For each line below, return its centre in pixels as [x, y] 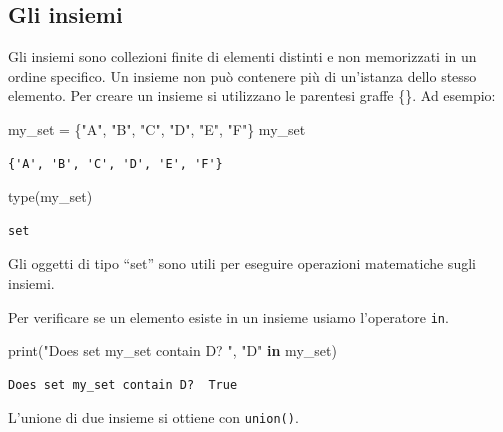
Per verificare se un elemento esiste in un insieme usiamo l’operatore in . [228, 316]
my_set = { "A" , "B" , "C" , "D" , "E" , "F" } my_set [157, 128]
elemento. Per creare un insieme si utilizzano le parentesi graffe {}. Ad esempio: [252, 95]
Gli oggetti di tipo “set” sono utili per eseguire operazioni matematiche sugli [242, 263]
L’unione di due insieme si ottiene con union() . [153, 417]
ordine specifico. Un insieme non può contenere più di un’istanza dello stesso [242, 75]
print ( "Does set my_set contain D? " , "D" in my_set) [172, 350]
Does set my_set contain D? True [123, 384]
